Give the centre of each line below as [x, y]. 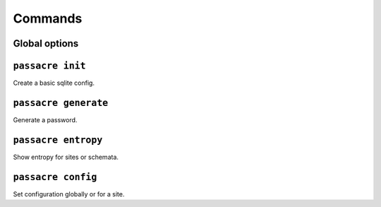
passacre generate [61, 103]
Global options [46, 43]
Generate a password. [45, 119]
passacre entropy [58, 140]
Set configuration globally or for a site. [69, 194]
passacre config [55, 177]
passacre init [49, 66]
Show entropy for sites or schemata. [66, 157]
